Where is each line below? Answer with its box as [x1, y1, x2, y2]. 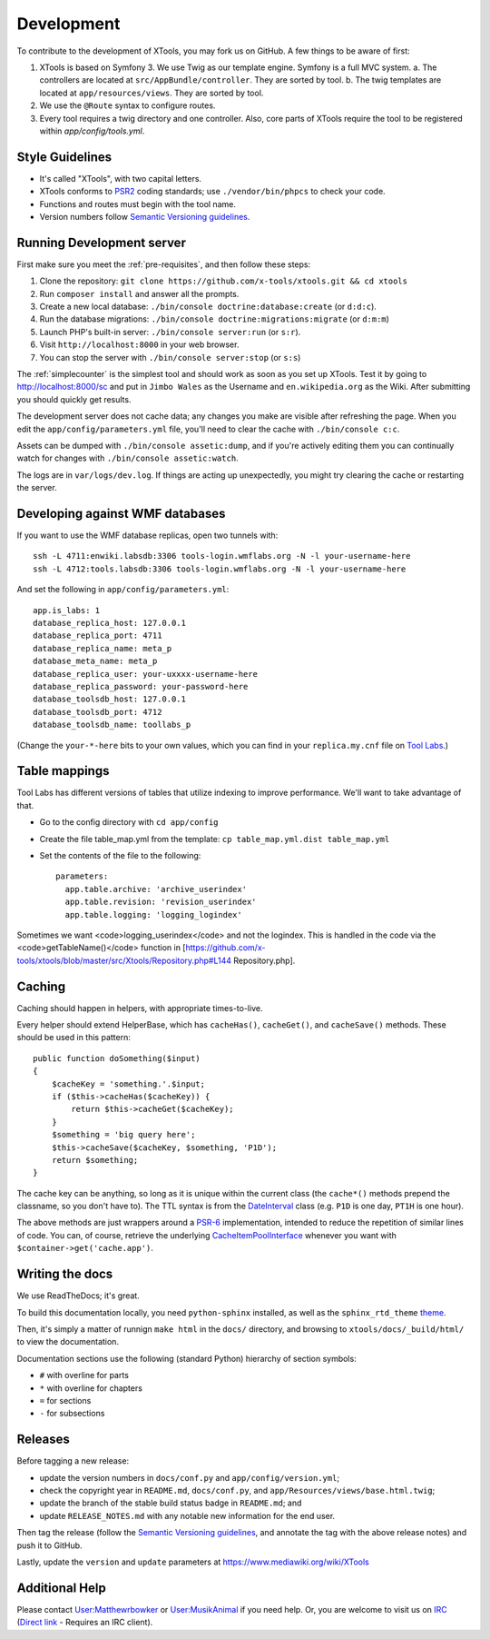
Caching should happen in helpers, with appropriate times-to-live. [16, 1002, 263, 1013]
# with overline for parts [39, 1370, 129, 1381]
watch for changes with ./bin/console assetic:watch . [16, 452, 240, 463]
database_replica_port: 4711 [33, 631, 162, 641]
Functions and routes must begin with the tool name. [39, 198, 236, 209]
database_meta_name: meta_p [33, 656, 158, 667]
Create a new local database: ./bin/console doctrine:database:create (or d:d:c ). [39, 301, 377, 313]
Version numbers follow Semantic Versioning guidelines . [39, 211, 250, 222]
